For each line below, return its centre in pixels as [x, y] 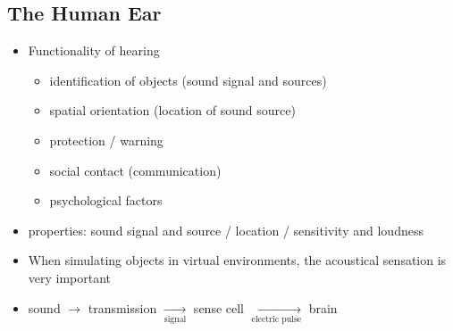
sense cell [218, 307]
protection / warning [106, 140]
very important [70, 277]
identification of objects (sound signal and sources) [188, 80]
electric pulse [277, 319]
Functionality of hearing [94, 50]
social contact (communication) [135, 170]
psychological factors [106, 200]
